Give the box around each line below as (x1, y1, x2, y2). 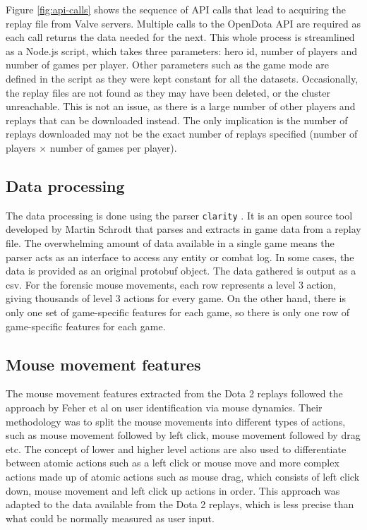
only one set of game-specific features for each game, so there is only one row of (6, 304, 349, 319)
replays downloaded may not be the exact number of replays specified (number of (6, 126, 358, 141)
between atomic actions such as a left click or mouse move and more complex (6, 455, 339, 470)
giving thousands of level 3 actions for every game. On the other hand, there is (6, 291, 346, 306)
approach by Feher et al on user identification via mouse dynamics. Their (6, 399, 323, 414)
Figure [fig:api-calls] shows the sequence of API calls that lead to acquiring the (6, 2, 346, 16)
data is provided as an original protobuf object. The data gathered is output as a (6, 263, 356, 278)
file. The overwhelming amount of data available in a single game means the (6, 235, 335, 250)
